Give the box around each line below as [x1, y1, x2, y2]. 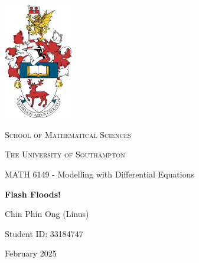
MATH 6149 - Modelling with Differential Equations [5, 167, 194, 180]
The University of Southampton [5, 148, 125, 160]
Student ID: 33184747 [5, 227, 83, 239]
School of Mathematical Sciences [5, 128, 131, 140]
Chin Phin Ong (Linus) [5, 208, 89, 220]
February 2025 [5, 247, 57, 259]
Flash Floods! [5, 188, 61, 200]
